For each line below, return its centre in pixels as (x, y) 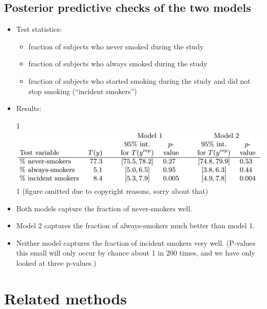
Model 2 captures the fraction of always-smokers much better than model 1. (136, 225)
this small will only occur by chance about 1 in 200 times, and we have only (136, 253)
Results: (29, 108)
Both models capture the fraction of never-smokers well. (104, 208)
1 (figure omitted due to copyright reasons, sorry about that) (112, 191)
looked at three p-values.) (56, 263)
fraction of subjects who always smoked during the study (118, 63)
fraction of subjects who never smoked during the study (116, 46)
